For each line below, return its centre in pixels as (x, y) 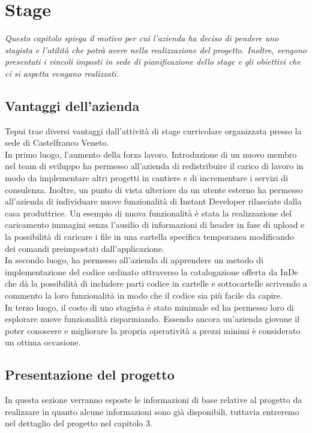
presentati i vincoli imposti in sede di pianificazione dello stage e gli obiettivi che (153, 61)
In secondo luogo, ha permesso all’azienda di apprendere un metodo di (134, 260)
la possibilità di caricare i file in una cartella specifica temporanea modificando (149, 237)
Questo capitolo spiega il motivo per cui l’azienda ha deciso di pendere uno (142, 38)
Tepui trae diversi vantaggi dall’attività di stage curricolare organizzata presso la (153, 130)
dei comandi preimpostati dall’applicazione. (85, 248)
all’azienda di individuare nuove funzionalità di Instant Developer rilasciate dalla (153, 201)
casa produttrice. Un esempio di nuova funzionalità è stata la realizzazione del (148, 213)
